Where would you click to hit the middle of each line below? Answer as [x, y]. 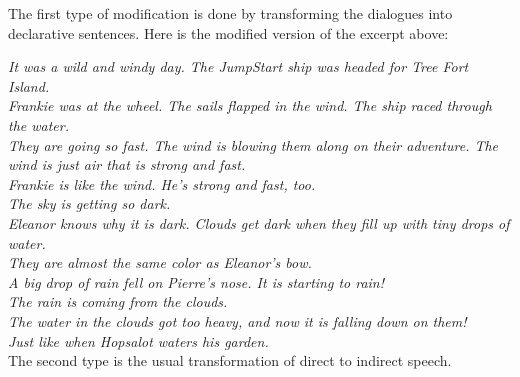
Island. [29, 85]
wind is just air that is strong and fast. [127, 164]
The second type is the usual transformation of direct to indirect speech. [230, 360]
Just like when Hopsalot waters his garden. [138, 340]
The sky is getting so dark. [89, 203]
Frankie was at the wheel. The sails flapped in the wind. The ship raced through [250, 105]
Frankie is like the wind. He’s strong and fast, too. [162, 183]
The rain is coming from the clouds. [118, 301]
